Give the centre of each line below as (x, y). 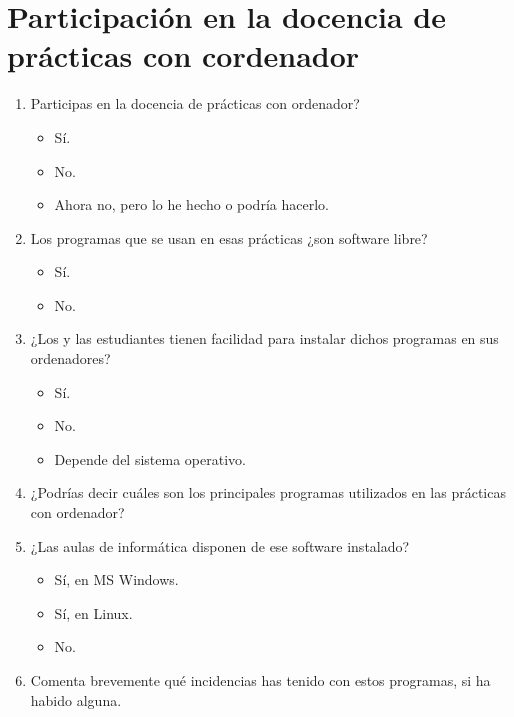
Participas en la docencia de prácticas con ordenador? (195, 103)
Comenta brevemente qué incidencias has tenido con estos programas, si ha (260, 680)
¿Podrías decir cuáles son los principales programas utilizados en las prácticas (268, 492)
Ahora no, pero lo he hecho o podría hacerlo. (191, 204)
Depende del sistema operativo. (150, 458)
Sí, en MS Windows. (116, 579)
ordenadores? (70, 358)
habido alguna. (76, 699)
